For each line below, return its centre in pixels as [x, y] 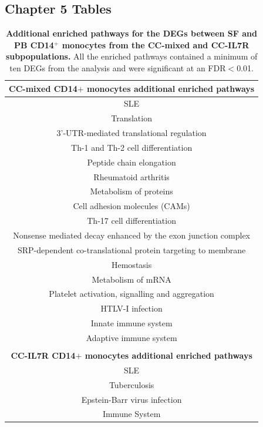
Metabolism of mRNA [131, 279]
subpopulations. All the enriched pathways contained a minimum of [131, 56]
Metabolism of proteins [131, 191]
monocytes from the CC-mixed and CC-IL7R [156, 44]
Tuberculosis [131, 384]
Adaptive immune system [131, 337]
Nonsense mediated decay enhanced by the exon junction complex [132, 235]
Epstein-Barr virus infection [131, 399]
